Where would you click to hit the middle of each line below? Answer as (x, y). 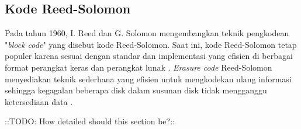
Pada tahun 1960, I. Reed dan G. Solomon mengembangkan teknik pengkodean (147, 33)
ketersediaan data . (39, 101)
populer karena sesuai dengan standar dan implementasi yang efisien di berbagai (149, 56)
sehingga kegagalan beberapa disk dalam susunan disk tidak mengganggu (136, 90)
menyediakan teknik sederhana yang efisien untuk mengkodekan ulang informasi (148, 79)
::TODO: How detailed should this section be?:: (90, 121)
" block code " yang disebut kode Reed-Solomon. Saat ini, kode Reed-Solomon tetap (151, 44)
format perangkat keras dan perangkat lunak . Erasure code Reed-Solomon (139, 67)
